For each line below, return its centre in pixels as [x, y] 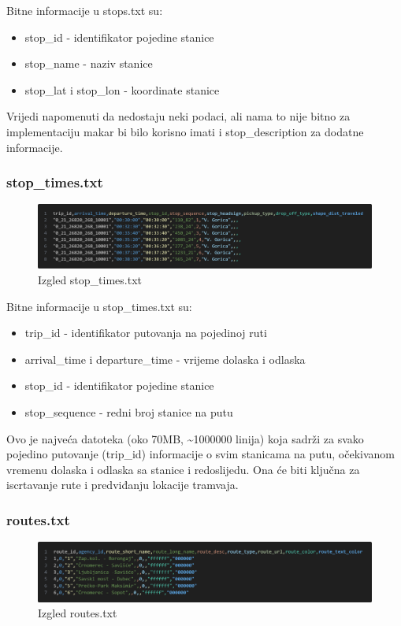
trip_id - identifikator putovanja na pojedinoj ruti [146, 333]
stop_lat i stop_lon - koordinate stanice [122, 89]
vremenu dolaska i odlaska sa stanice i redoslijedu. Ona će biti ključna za [183, 469]
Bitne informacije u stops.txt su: [85, 10]
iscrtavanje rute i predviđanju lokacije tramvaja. [123, 485]
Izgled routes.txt [78, 613]
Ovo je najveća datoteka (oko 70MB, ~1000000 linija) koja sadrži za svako [185, 438]
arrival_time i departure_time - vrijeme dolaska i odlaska [165, 359]
